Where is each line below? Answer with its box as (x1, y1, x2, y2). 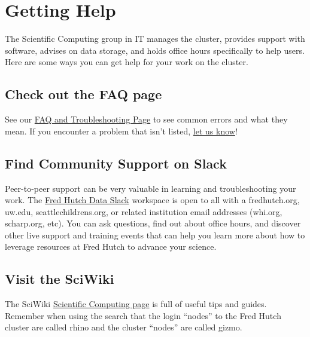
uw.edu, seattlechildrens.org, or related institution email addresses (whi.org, (5, 205, 282, 217)
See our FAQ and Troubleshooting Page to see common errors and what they (5, 113, 288, 125)
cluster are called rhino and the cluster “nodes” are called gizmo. (5, 321, 242, 333)
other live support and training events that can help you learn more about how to (5, 228, 305, 241)
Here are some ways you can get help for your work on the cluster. (5, 56, 248, 68)
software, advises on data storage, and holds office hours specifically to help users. (5, 44, 305, 56)
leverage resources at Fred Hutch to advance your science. (5, 240, 217, 253)
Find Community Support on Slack (5, 154, 227, 172)
